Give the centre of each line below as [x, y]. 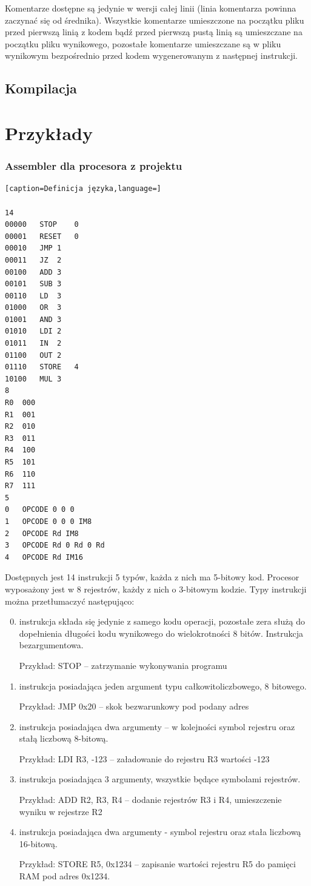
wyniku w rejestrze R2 [61, 811]
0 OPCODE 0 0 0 [40, 510]
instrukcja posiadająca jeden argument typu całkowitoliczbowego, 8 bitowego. [163, 686]
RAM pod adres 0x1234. [65, 876]
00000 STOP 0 [42, 225]
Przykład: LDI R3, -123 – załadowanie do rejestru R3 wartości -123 [144, 758]
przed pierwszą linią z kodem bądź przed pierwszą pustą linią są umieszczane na [154, 32]
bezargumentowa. [51, 645]
